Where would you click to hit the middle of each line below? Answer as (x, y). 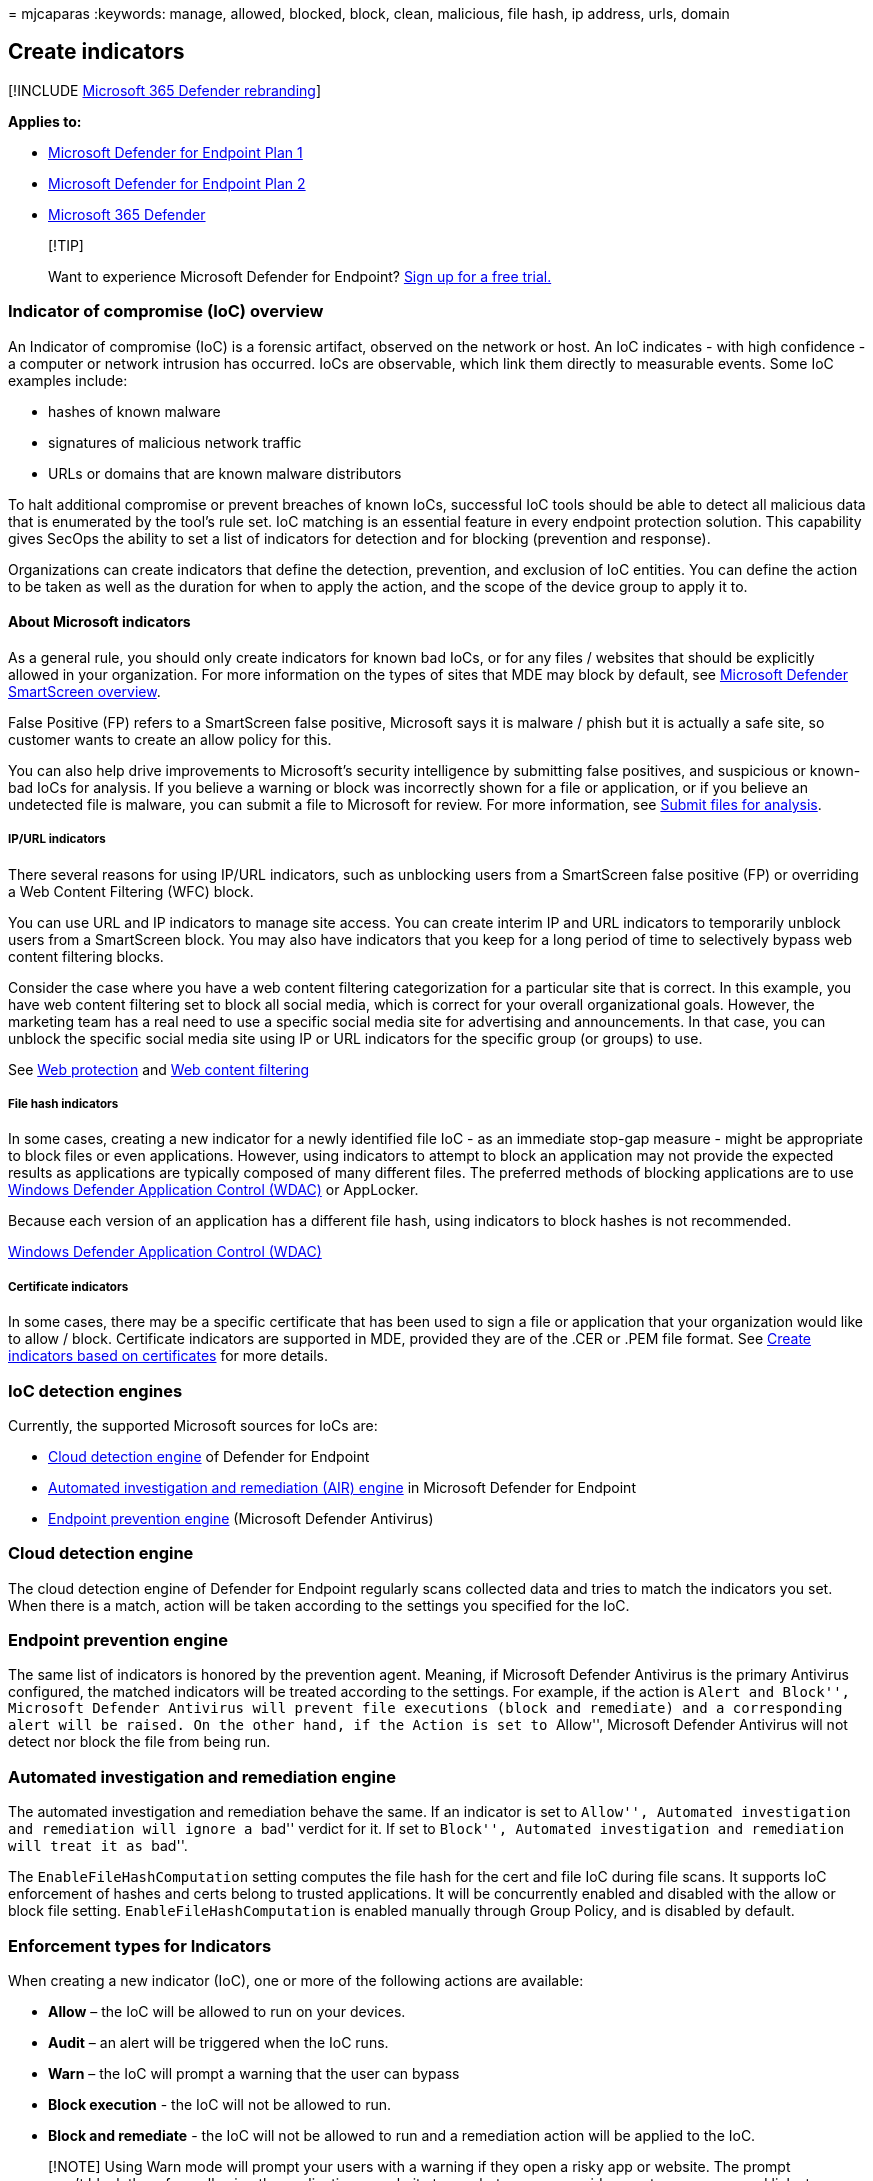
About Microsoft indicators (99, 622)
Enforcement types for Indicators (140, 1945)
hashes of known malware (134, 411)
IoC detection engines (95, 1390)
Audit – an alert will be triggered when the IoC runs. (218, 2042)
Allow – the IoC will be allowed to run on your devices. (227, 2011)
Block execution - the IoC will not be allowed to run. (220, 2104)
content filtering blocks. (86, 956)
